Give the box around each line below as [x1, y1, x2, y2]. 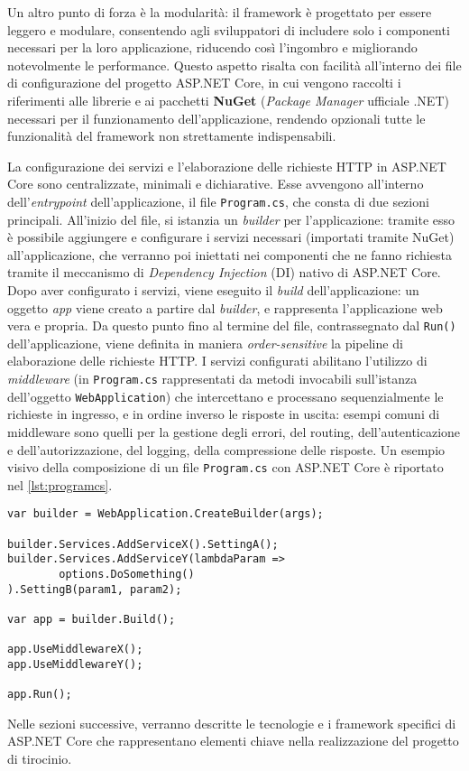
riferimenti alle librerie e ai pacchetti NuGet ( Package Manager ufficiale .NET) [7, 90, 449, 109]
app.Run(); [7, 688, 72, 701]
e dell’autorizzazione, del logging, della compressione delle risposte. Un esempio [7, 440, 446, 459]
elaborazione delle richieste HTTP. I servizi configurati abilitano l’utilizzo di [7, 351, 428, 370]
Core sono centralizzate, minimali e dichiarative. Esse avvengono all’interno [7, 174, 424, 193]
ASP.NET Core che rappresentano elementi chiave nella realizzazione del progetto [7, 731, 459, 750]
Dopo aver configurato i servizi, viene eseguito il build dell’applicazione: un [7, 280, 419, 299]
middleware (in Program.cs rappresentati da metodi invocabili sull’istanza [7, 369, 418, 387]
